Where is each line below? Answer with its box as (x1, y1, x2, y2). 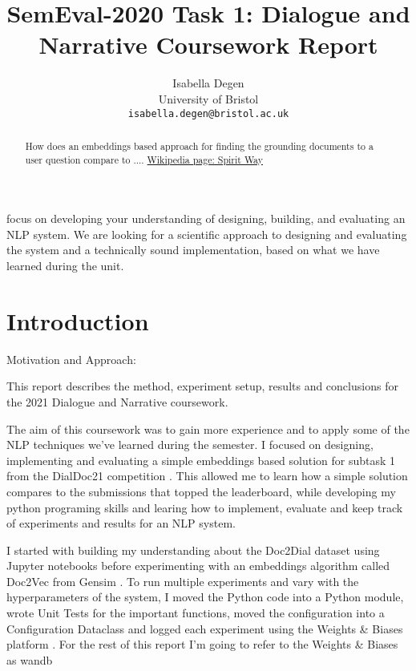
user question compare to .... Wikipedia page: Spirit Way (25, 152, 264, 166)
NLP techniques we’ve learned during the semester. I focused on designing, (6, 436, 374, 453)
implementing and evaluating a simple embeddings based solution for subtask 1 (6, 451, 396, 468)
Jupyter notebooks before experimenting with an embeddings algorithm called (6, 557, 390, 574)
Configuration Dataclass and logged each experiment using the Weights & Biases (6, 620, 403, 637)
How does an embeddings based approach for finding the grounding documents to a (25, 139, 374, 152)
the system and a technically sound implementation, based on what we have (6, 241, 380, 258)
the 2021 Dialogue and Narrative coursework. (6, 393, 228, 410)
